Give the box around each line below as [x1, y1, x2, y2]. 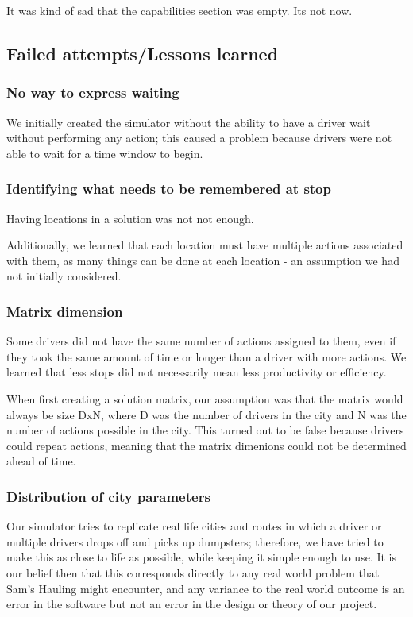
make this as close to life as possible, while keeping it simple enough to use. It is [6, 549, 397, 565]
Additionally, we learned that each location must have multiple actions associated [6, 237, 403, 253]
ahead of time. [6, 453, 76, 469]
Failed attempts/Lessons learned [6, 40, 279, 65]
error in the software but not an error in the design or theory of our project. [6, 596, 377, 612]
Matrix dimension [6, 301, 123, 321]
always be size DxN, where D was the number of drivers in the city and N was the [6, 406, 407, 422]
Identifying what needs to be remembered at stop [6, 179, 331, 199]
